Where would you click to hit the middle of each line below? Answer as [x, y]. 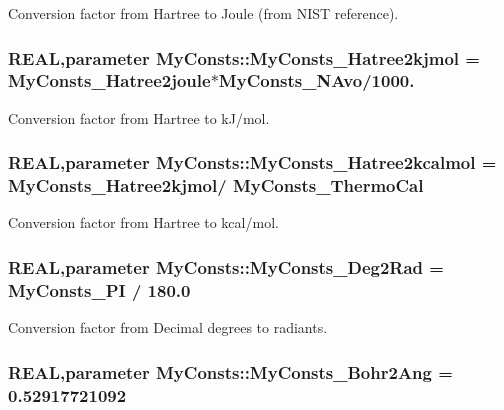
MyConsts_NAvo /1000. [316, 80]
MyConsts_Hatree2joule [109, 80]
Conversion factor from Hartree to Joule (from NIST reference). [203, 13]
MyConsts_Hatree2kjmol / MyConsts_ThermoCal [216, 185]
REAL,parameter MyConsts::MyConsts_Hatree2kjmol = [244, 57]
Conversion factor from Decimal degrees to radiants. [168, 327]
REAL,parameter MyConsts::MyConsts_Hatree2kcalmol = [252, 162]
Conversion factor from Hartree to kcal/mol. [143, 222]
